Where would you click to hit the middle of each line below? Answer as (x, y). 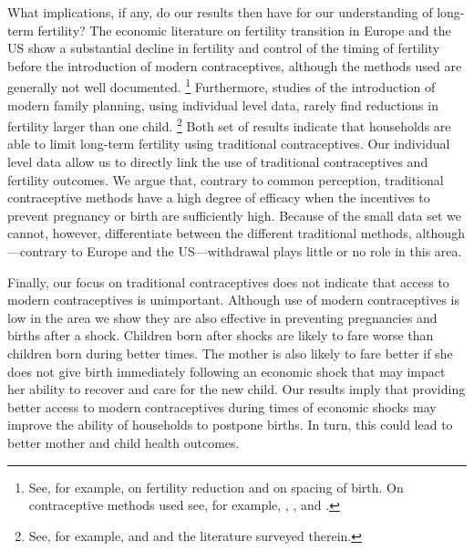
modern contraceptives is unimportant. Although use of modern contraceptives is (234, 300)
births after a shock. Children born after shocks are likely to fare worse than (221, 335)
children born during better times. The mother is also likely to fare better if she (230, 353)
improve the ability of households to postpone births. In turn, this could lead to (230, 425)
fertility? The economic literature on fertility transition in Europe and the (244, 30)
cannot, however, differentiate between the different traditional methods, (210, 233)
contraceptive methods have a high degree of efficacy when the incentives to (219, 198)
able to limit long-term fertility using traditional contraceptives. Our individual (229, 144)
